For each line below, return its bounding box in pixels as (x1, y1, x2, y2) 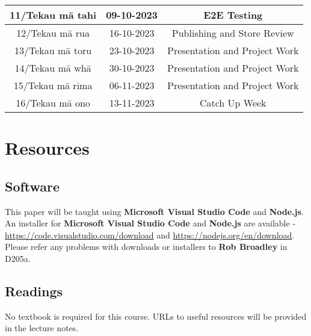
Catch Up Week (199, 96, 266, 110)
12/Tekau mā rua (16, 26, 90, 40)
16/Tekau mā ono (16, 96, 90, 110)
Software (5, 176, 60, 195)
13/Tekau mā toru (14, 43, 92, 57)
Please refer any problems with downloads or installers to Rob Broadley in (5, 240, 288, 253)
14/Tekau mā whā (14, 61, 91, 75)
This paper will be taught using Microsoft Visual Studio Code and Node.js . (5, 205, 304, 217)
